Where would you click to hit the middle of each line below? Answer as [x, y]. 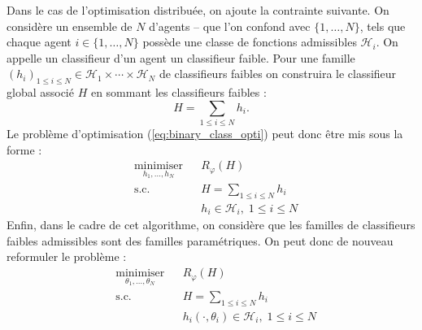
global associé [40, 92]
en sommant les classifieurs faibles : [178, 92]
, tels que [383, 26]
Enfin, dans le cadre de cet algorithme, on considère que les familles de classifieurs [211, 225]
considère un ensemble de [70, 26]
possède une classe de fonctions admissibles [250, 42]
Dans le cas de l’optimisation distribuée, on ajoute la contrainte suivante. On [198, 10]
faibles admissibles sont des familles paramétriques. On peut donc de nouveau [200, 240]
